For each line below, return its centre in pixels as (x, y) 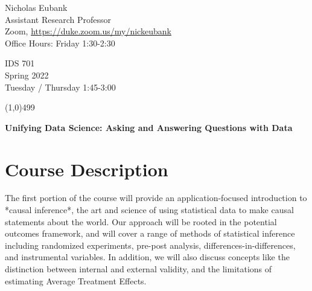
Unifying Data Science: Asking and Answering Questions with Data (149, 127)
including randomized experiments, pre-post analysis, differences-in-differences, (150, 245)
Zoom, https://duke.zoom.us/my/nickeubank (88, 31)
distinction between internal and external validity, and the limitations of (138, 269)
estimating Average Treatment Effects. (76, 280)
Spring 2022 (27, 75)
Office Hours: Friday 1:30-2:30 (60, 43)
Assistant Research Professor (58, 19)
